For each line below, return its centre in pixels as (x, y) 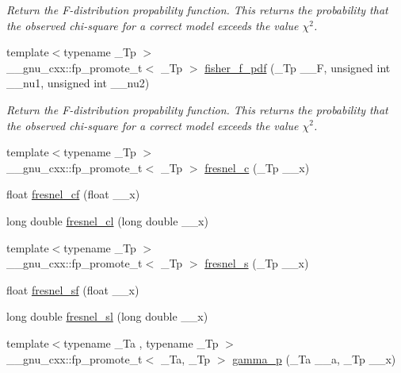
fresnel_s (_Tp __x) (257, 263)
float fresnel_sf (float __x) (73, 289)
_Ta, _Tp (185, 358)
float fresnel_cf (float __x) (73, 194)
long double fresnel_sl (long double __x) (107, 316)
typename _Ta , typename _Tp (141, 342)
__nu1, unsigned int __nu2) (78, 83)
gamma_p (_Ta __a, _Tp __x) (314, 358)
